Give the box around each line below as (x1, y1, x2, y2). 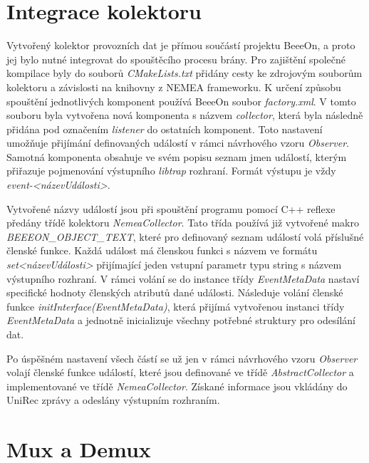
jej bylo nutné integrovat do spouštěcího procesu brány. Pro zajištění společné (6, 51, 345, 66)
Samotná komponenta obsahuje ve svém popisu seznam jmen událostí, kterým (6, 149, 347, 164)
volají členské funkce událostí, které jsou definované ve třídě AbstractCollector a (6, 365, 354, 380)
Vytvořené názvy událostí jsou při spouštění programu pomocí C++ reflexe (6, 201, 336, 216)
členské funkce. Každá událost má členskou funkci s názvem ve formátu (6, 243, 318, 258)
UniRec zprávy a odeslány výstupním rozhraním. (6, 392, 220, 407)
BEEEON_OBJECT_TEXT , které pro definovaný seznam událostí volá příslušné (6, 229, 364, 244)
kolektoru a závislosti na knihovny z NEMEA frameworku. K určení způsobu (6, 79, 341, 94)
